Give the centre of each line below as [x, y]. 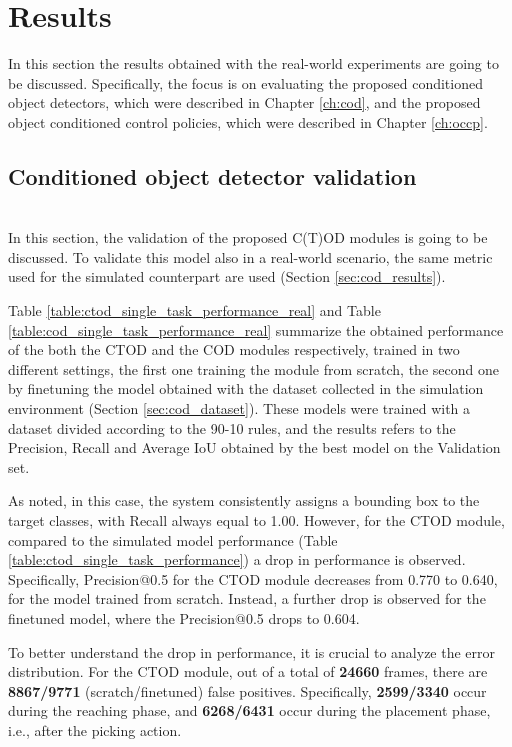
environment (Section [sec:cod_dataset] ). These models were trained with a [239, 408]
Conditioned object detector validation [212, 175]
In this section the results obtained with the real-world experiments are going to [253, 63]
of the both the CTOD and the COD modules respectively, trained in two [234, 349]
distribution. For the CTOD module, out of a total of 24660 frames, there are [248, 671]
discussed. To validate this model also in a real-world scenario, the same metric [250, 256]
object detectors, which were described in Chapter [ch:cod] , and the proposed [244, 102]
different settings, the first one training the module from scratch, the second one [253, 368]
